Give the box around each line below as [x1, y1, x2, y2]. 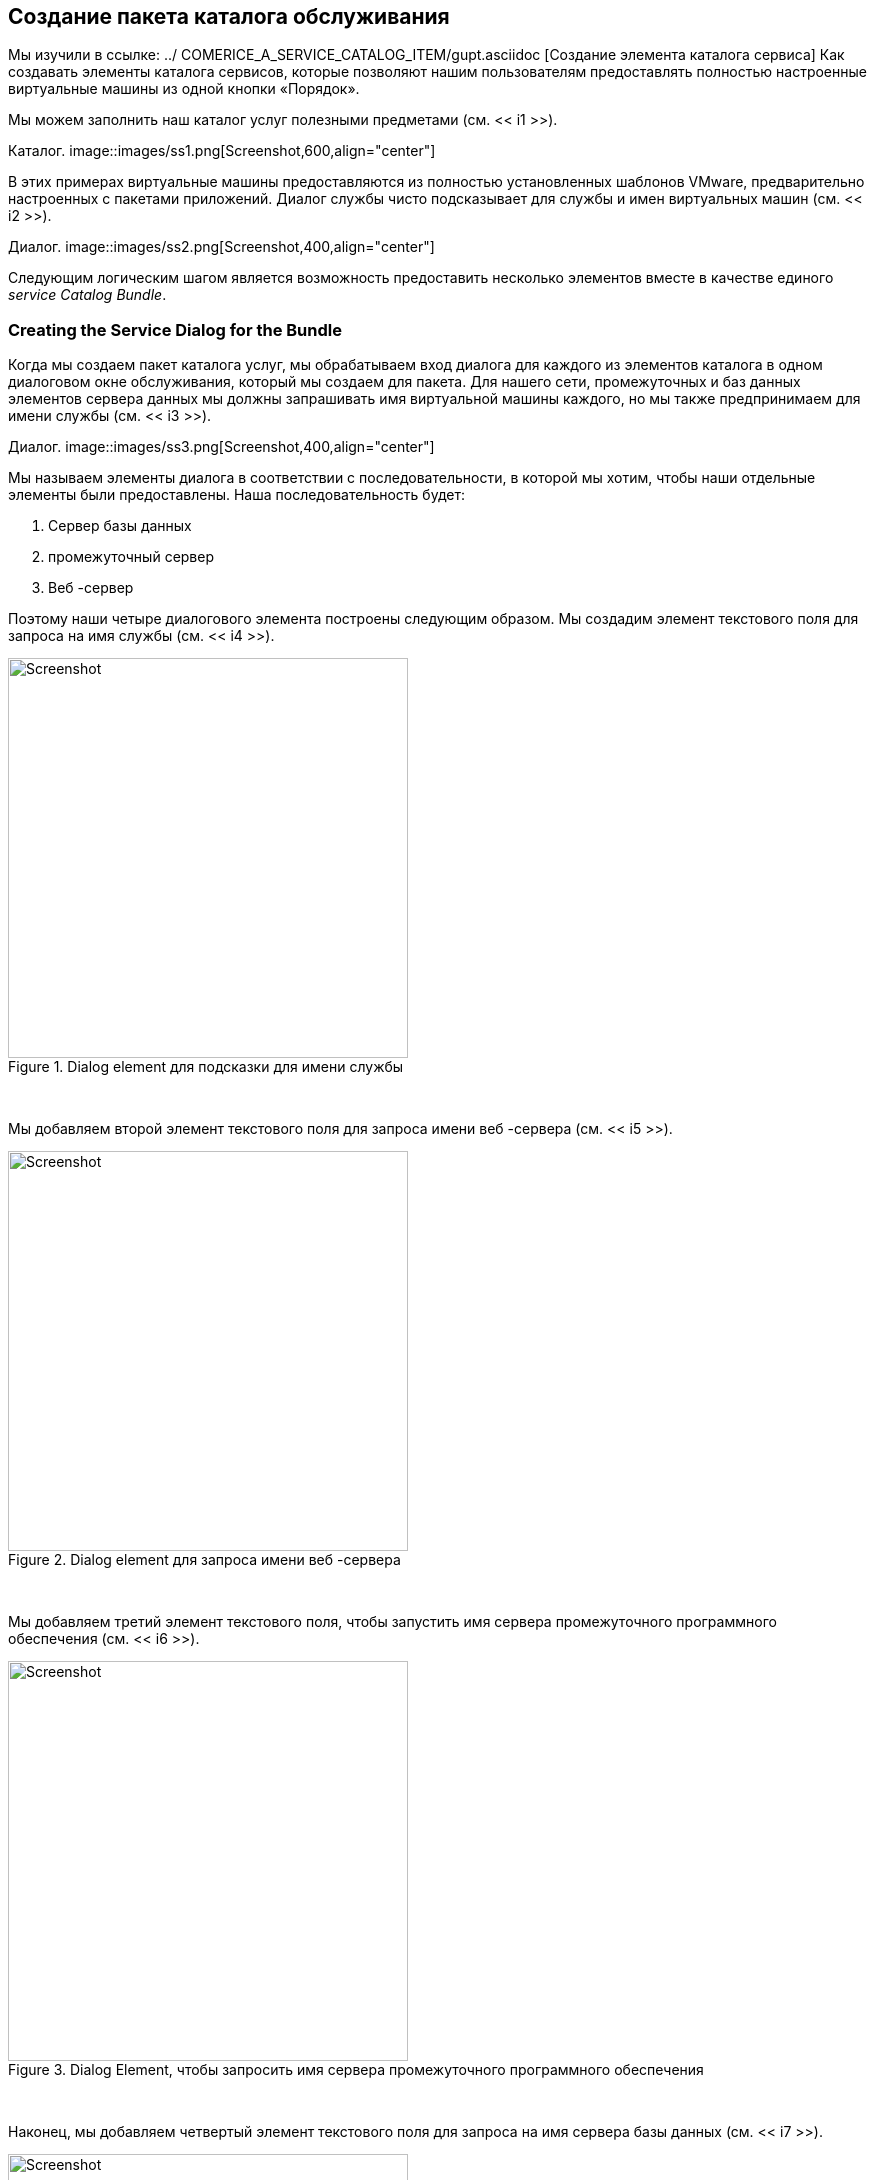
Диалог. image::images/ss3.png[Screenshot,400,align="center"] [8, 438, 435, 456]
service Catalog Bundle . [8, 286, 167, 304]
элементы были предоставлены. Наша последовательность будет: [8, 486, 466, 504]
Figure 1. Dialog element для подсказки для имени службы [8, 1058, 404, 1076]
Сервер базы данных [48, 517, 192, 535]
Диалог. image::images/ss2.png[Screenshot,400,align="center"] [8, 238, 435, 256]
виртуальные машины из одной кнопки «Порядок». [8, 80, 360, 98]
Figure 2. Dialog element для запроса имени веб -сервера [8, 1551, 401, 1569]
